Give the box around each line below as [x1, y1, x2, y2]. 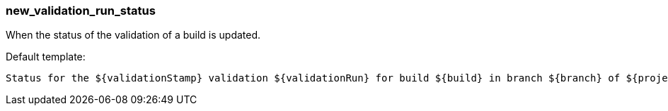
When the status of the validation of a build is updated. [6, 29, 261, 41]
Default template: [6, 51, 86, 63]
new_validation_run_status [6, 4, 156, 18]
